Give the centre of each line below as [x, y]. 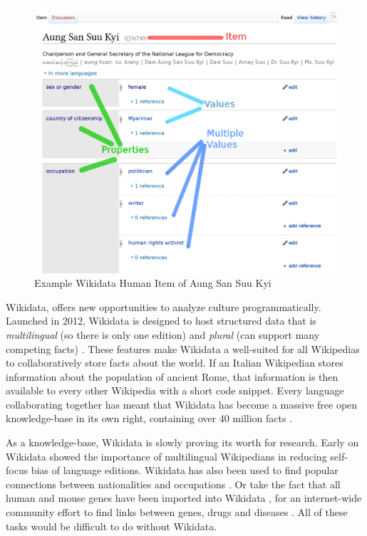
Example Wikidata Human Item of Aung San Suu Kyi [153, 283]
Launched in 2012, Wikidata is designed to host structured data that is [161, 321]
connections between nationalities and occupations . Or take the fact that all [173, 484]
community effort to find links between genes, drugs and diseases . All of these [177, 512]
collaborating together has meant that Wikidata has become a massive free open [182, 404]
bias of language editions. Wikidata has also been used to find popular [185, 470]
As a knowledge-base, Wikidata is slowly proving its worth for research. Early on [182, 442]
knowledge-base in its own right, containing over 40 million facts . [149, 418]
